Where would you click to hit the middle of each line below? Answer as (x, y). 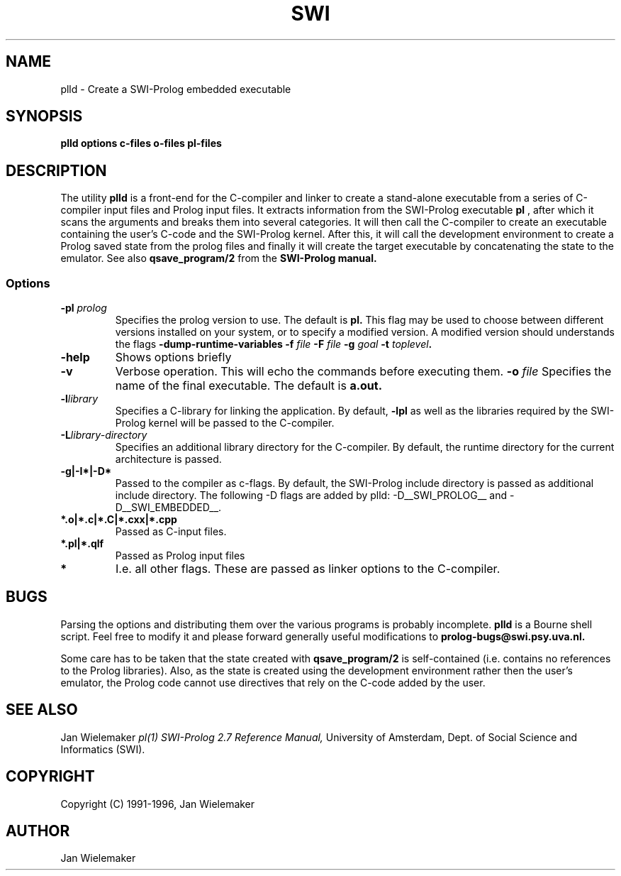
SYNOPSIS (44, 116)
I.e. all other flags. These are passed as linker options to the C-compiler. (308, 569)
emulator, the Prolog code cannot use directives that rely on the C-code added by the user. (273, 682)
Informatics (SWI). (103, 749)
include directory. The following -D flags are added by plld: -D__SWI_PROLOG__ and (311, 496)
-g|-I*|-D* (86, 471)
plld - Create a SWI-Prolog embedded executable (176, 89)
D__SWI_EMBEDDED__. (168, 508)
